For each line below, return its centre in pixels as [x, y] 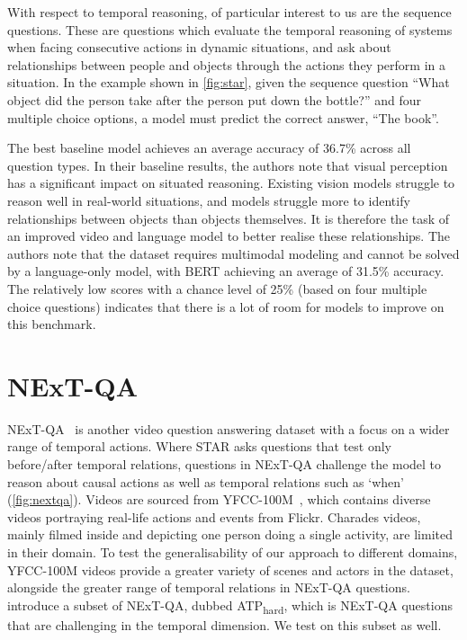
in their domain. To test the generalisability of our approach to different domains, [233, 551]
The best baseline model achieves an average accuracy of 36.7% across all [209, 148]
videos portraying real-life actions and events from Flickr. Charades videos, [214, 516]
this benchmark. [52, 324]
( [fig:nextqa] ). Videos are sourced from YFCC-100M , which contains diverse [219, 499]
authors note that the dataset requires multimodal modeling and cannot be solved [233, 253]
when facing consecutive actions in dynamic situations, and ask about [199, 47]
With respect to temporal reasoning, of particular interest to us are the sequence [229, 12]
